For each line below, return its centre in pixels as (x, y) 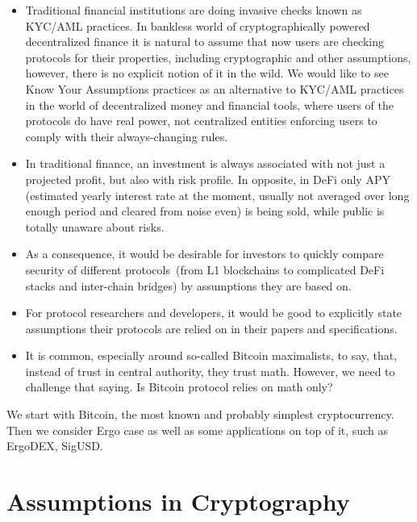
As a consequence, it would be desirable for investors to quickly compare (204, 254)
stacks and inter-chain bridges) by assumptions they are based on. (188, 285)
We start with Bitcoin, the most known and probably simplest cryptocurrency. (200, 414)
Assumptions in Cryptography (178, 501)
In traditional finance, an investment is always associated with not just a (205, 163)
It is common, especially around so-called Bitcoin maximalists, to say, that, (211, 355)
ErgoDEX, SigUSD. (55, 446)
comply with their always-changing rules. (127, 136)
